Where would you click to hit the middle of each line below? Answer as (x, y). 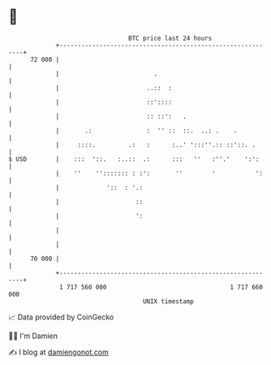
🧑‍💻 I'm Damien (33, 336)
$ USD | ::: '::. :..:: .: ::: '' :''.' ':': (134, 159)
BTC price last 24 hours (170, 38)
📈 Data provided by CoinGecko (61, 317)
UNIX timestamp (168, 301)
